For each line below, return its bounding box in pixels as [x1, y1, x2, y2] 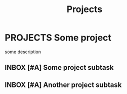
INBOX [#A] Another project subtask [5, 80, 122, 89]
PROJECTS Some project [5, 32, 112, 43]
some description [5, 49, 41, 55]
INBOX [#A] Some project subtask [5, 63, 114, 72]
